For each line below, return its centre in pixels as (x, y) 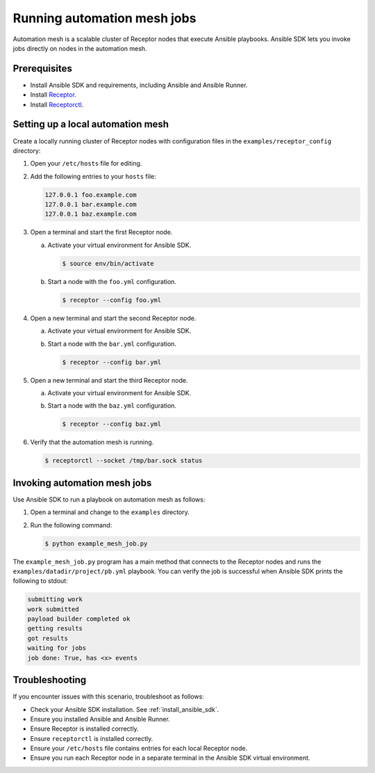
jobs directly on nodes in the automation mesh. (80, 48)
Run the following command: (71, 525)
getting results (55, 629)
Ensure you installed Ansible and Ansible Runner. (100, 719)
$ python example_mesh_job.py (96, 543)
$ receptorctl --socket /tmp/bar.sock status (124, 461)
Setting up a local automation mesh (91, 124)
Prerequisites (42, 69)
